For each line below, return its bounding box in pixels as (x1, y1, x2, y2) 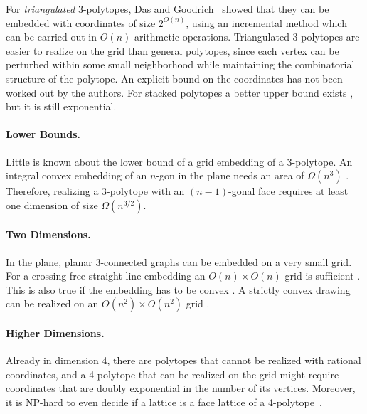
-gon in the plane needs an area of (156, 168, 304, 183)
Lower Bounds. (6, 127, 81, 142)
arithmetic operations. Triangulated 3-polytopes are (134, 29, 360, 44)
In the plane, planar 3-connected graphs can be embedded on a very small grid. (6, 254, 352, 269)
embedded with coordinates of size (6, 15, 156, 30)
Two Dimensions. (6, 227, 91, 242)
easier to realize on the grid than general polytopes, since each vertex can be (6, 43, 339, 58)
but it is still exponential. (6, 99, 117, 114)
